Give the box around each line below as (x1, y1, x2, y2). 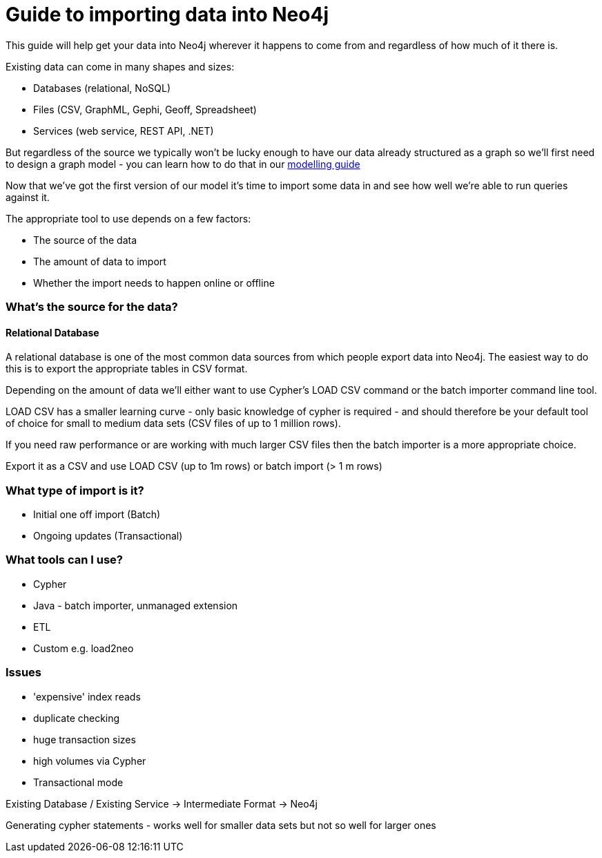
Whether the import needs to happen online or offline (33, 276, 275, 289)
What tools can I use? (6, 553, 123, 567)
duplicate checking (33, 712, 120, 724)
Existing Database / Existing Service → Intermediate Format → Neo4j (6, 797, 318, 810)
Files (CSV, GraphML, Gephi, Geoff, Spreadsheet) (33, 103, 257, 115)
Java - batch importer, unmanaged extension (33, 599, 238, 611)
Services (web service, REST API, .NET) (33, 124, 214, 137)
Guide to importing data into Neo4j (6, 3, 329, 26)
